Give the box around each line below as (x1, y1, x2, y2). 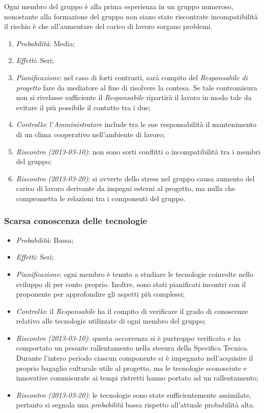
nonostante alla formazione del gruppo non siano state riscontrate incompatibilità (4, 11, 258, 21)
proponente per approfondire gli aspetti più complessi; (16, 289, 185, 299)
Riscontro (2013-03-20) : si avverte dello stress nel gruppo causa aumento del (16, 173, 255, 183)
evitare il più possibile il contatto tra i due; (16, 102, 151, 112)
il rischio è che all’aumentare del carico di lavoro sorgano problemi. (4, 21, 213, 31)
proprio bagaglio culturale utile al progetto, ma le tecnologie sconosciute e (16, 362, 247, 373)
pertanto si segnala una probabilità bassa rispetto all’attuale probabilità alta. (16, 399, 255, 410)
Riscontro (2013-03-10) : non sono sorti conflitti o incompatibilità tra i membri (16, 146, 260, 156)
